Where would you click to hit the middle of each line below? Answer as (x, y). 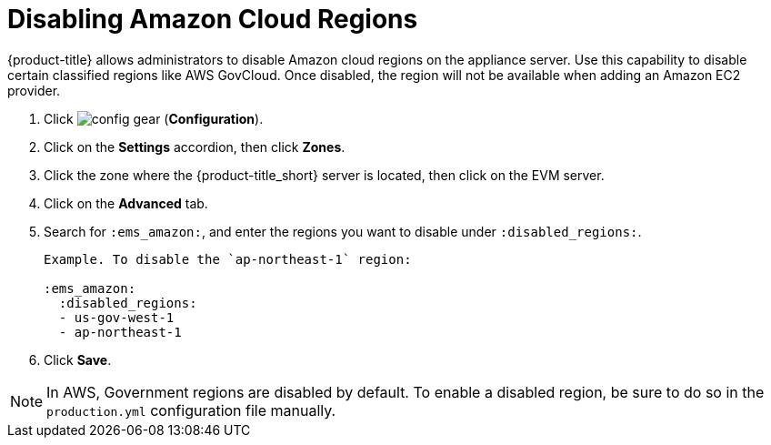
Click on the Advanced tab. (126, 203)
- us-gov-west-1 (116, 317)
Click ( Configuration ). (154, 118)
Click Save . (78, 359)
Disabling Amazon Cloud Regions (213, 19)
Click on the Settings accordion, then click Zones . (195, 147)
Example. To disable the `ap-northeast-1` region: (228, 259)
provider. (34, 90)
